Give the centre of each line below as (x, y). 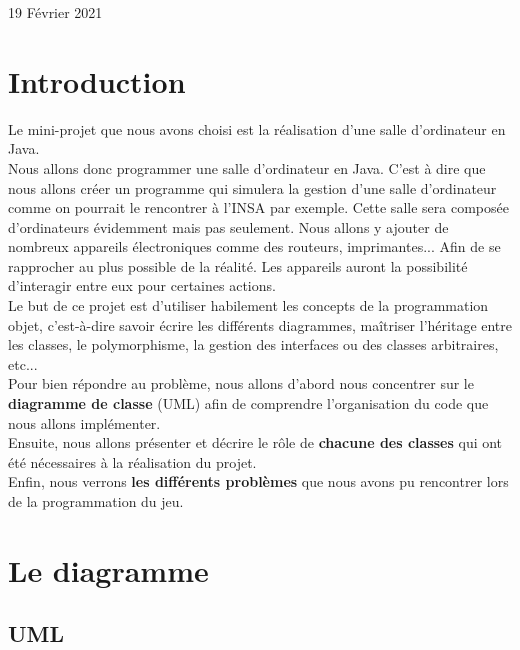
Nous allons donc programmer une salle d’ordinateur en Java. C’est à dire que (247, 167)
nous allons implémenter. (84, 422)
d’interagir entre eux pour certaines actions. (142, 285)
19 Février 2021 (55, 12)
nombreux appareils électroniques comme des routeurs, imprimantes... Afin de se (254, 246)
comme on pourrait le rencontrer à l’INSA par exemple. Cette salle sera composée (258, 207)
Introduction (97, 80)
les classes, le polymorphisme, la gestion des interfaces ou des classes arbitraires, (253, 344)
